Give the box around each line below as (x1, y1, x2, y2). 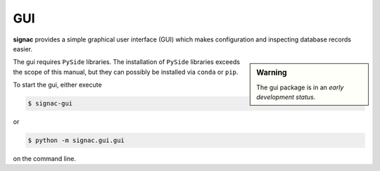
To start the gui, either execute (13, 81, 102, 89)
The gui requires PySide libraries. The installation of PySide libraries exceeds (13, 58, 241, 66)
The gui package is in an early (256, 83, 344, 91)
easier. (13, 44, 33, 53)
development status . (256, 92, 316, 101)
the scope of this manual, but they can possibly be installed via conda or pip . (13, 68, 239, 76)
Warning (256, 68, 288, 77)
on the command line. (13, 155, 77, 163)
